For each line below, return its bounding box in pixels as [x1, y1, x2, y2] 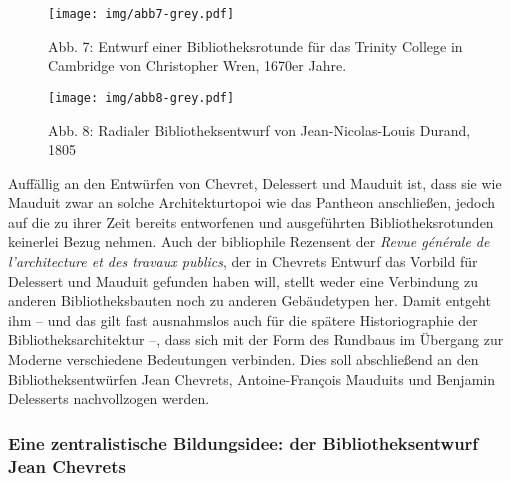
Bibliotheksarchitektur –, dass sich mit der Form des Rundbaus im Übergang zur [8, 329, 504, 350]
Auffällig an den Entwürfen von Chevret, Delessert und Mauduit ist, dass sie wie [8, 172, 502, 193]
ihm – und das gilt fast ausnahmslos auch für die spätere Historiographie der [8, 309, 478, 330]
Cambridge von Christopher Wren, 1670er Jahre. [48, 55, 347, 76]
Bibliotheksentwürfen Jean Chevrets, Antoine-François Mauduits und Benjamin [8, 368, 495, 389]
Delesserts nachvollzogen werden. [8, 388, 210, 409]
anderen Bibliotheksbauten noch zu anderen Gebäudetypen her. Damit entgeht [8, 290, 491, 311]
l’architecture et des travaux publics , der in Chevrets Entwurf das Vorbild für [8, 251, 478, 272]
